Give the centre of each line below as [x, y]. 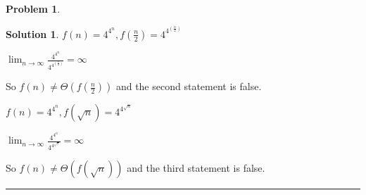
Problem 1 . [33, 8]
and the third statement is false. [196, 168]
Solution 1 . [32, 33]
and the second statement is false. [189, 86]
